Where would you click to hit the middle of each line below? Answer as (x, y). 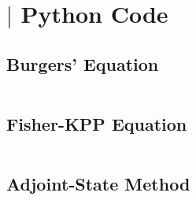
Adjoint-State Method (98, 184)
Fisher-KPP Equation (97, 123)
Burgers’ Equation (83, 63)
